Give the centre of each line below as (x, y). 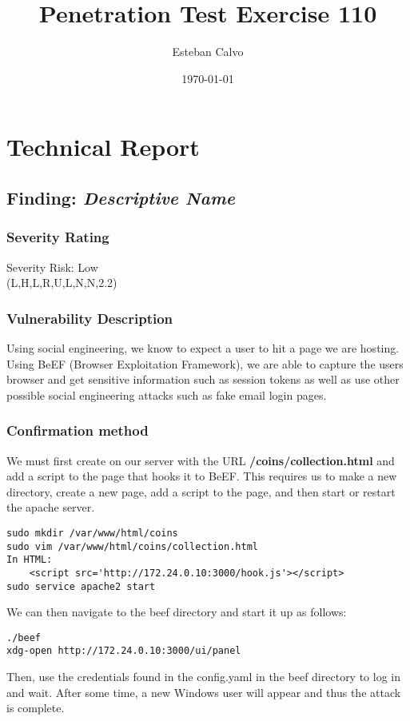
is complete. (36, 708)
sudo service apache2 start (81, 586)
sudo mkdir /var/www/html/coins (92, 533)
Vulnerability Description (90, 318)
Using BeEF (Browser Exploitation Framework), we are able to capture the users (205, 363)
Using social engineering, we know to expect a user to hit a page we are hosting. (203, 347)
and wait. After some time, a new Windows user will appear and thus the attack (204, 692)
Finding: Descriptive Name (121, 197)
